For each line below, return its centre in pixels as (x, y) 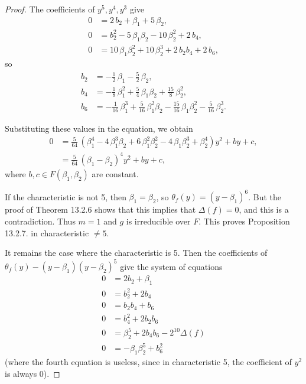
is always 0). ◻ (32, 373)
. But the (265, 196)
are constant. (115, 173)
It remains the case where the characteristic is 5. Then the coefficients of (136, 253)
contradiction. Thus (40, 221)
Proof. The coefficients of (50, 9)
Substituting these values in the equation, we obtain (99, 128)
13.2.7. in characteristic (47, 232)
